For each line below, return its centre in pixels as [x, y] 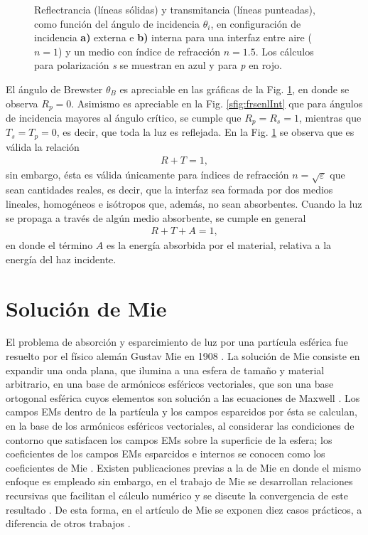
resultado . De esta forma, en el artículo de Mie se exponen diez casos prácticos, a [184, 509]
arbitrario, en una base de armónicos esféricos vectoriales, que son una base [170, 384]
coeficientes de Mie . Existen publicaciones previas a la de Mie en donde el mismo [183, 467]
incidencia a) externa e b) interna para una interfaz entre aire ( [173, 37]
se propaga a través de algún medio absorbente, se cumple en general [156, 217]
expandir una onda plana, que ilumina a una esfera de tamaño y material [165, 370]
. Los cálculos [285, 51]
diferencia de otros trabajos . [68, 523]
